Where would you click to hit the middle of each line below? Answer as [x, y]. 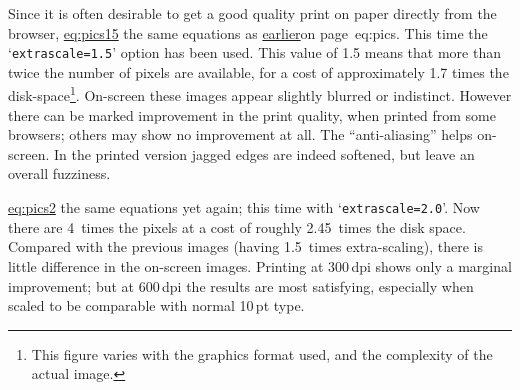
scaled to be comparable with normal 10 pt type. [156, 305]
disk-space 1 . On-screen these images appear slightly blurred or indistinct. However [260, 94]
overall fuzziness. [59, 173]
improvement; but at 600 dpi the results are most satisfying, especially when [241, 285]
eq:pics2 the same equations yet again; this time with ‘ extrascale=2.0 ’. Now [244, 207]
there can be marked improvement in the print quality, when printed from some [252, 114]
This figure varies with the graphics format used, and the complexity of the [262, 353]
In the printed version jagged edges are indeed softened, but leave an [264, 153]
